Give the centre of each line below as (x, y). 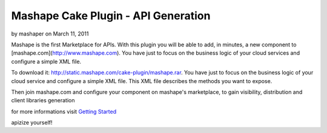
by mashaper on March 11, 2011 (50, 34)
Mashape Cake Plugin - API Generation (111, 16)
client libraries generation (43, 101)
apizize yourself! (32, 123)
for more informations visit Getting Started (64, 111)
